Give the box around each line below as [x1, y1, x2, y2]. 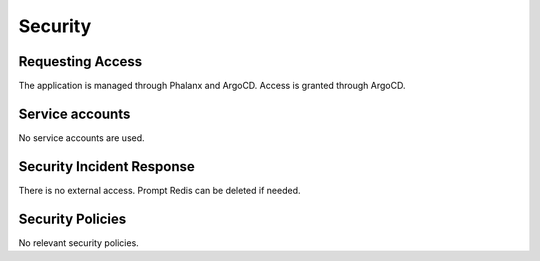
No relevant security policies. [18, 236, 139, 249]
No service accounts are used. [18, 131, 145, 144]
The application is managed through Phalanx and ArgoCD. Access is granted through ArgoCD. [18, 80, 406, 92]
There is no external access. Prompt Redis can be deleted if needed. [18, 184, 301, 196]
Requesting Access [18, 53, 143, 70]
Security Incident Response [18, 158, 195, 175]
